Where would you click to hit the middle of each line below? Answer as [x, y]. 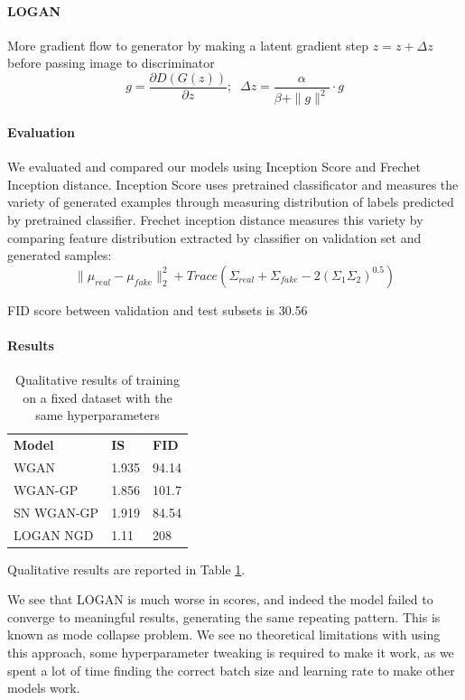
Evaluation [41, 131]
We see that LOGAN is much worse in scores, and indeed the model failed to [220, 599]
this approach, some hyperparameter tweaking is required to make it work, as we [231, 653]
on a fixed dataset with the [98, 397]
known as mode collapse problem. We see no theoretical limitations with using [224, 635]
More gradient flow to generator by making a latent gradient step [188, 45]
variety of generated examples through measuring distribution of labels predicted [231, 202]
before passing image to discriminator [111, 63]
